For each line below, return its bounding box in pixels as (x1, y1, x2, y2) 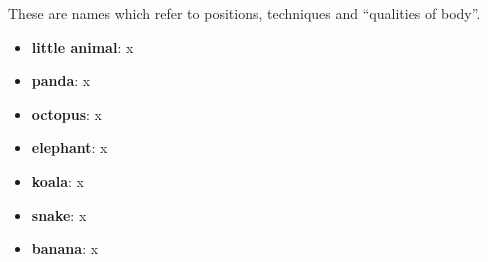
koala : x (31, 170, 84, 191)
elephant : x (31, 137, 108, 158)
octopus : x (31, 103, 102, 124)
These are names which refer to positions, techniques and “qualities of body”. (8, 3, 481, 23)
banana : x (31, 238, 99, 259)
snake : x (31, 204, 87, 225)
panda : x (31, 70, 91, 91)
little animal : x (31, 36, 134, 57)
